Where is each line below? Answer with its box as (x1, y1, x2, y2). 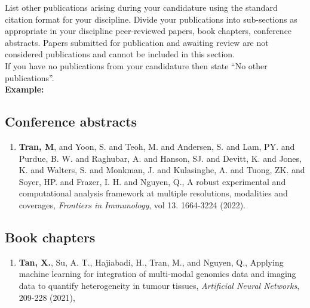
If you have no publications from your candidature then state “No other (5, 59, 268, 72)
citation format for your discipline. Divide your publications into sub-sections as (5, 13, 297, 25)
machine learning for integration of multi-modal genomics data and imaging (19, 267, 296, 280)
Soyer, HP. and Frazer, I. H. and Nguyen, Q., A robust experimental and (19, 175, 286, 187)
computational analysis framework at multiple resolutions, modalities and (19, 187, 288, 199)
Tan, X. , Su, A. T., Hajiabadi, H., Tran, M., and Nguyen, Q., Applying (19, 255, 284, 268)
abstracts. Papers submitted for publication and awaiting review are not (5, 36, 269, 48)
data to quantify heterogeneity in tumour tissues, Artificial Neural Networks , (19, 279, 300, 291)
